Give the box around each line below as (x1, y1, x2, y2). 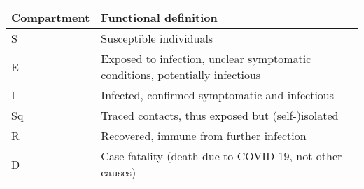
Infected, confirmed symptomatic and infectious (101, 87, 335, 103)
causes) (101, 164, 136, 180)
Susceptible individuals (101, 30, 213, 46)
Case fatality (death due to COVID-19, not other (101, 148, 342, 164)
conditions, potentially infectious (101, 66, 261, 83)
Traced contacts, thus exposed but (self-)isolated (101, 107, 339, 123)
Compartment (11, 9, 90, 25)
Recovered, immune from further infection (101, 127, 307, 143)
